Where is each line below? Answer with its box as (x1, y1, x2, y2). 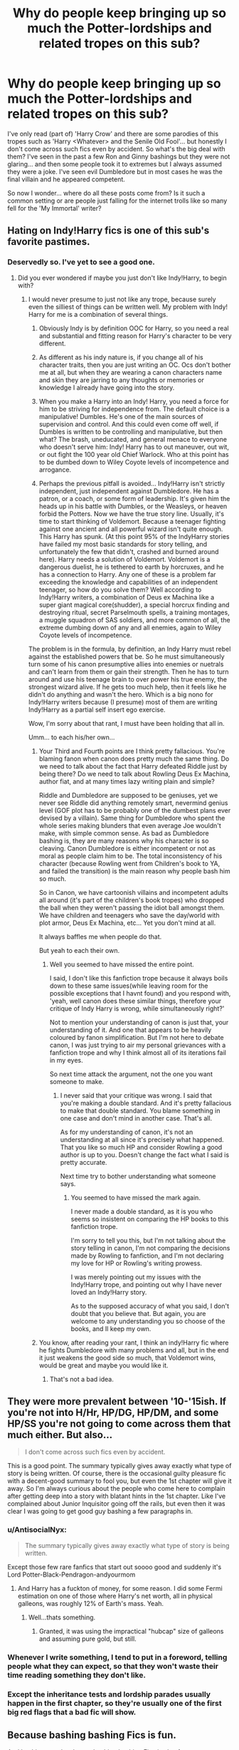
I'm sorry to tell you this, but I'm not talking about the (70, 1236, 226, 1245)
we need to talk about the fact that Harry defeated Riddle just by (38, 762, 228, 770)
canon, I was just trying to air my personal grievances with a (49, 1041, 226, 1049)
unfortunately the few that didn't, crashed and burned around (38, 547, 219, 556)
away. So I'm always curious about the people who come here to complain (7, 1485, 225, 1493)
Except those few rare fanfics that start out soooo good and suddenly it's (7, 1562, 222, 1571)
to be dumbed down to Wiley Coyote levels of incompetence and (38, 457, 229, 466)
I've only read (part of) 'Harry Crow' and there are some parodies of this (7, 129, 219, 138)
